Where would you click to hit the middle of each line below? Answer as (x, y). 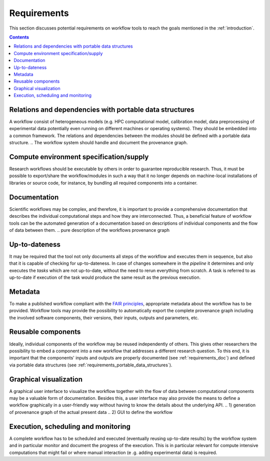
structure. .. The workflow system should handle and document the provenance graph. (98, 143)
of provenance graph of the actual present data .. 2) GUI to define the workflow (91, 412)
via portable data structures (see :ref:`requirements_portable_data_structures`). (91, 365)
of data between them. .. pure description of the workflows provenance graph (89, 230)
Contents (19, 37)
